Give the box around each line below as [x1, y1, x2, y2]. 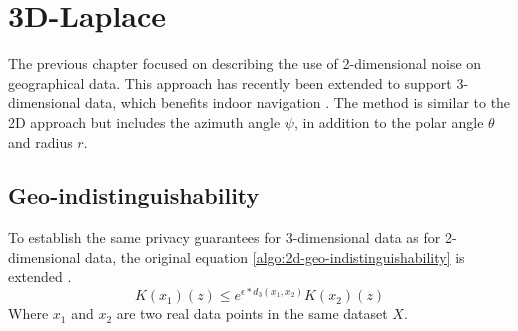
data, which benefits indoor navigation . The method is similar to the [85, 92, 511, 113]
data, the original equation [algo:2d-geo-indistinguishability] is [85, 246, 465, 267]
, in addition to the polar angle [293, 111, 484, 132]
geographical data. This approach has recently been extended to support [8, 72, 452, 93]
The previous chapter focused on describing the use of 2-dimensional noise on [8, 53, 482, 74]
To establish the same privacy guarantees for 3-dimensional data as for [8, 227, 441, 248]
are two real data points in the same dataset [116, 303, 388, 324]
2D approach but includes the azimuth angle [8, 111, 281, 132]
